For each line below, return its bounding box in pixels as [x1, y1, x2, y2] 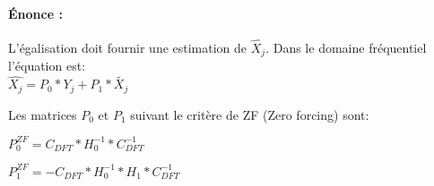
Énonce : [8, 4, 63, 22]
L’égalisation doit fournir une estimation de [8, 38, 247, 57]
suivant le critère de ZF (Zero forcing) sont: [130, 105, 369, 123]
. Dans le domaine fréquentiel [265, 38, 427, 57]
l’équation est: [8, 56, 86, 75]
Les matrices [8, 105, 77, 123]
